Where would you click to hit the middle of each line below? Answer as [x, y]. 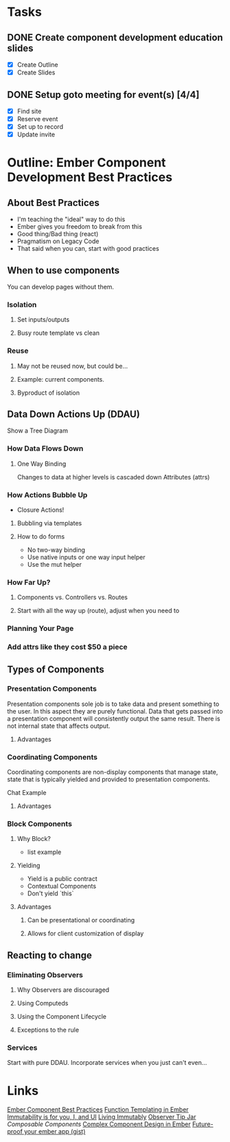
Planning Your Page [41, 629]
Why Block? [34, 839]
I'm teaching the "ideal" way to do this [71, 219]
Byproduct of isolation [48, 393]
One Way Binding [42, 464]
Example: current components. [61, 379]
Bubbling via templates [49, 523]
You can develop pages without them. [61, 287]
